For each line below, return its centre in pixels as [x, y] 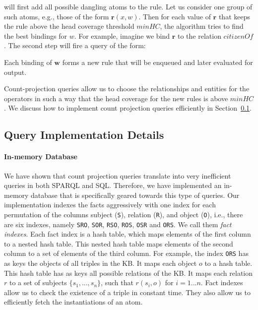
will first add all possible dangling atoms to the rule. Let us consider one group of [128, 6]
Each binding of [28, 62]
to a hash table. [228, 263]
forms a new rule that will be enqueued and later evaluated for [158, 62]
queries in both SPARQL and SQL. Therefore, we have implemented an [113, 185]
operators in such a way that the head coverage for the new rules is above [116, 98]
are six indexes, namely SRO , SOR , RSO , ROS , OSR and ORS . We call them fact [118, 224]
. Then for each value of [175, 16]
